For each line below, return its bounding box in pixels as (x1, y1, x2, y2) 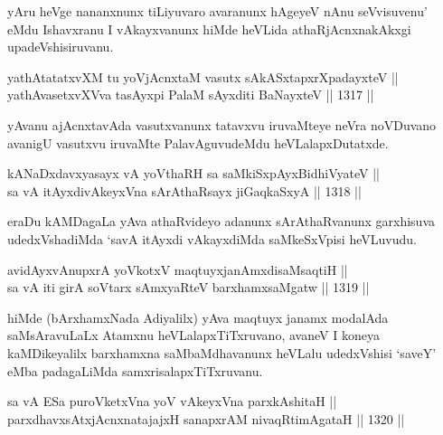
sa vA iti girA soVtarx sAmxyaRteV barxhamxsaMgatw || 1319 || (7, 278, 370, 297)
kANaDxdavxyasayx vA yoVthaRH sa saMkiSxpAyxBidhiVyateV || (7, 164, 380, 183)
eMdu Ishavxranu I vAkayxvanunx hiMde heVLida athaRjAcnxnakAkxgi (7, 19, 411, 38)
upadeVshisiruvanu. (7, 37, 114, 56)
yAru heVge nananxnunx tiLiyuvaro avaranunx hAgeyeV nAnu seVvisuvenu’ (7, 2, 428, 20)
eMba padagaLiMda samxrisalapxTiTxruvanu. (7, 361, 263, 380)
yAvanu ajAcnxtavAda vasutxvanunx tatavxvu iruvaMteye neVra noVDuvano (7, 115, 437, 134)
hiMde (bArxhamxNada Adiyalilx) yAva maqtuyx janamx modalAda (7, 307, 389, 326)
